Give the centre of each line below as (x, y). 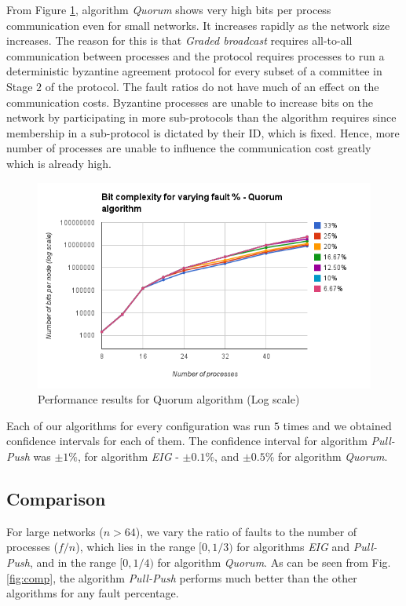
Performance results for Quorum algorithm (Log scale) (169, 399)
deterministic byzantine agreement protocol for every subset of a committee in (194, 71)
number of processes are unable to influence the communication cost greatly (189, 148)
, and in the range (73, 562)
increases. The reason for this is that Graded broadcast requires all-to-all (179, 40)
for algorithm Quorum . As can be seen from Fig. (274, 562)
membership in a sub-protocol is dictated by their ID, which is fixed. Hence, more (203, 132)
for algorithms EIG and (293, 547)
